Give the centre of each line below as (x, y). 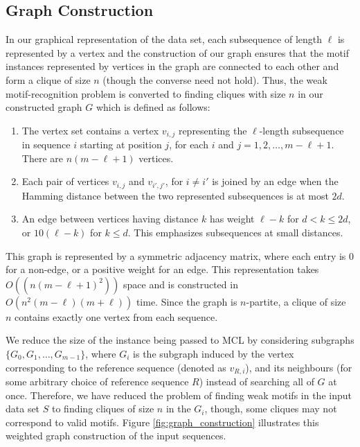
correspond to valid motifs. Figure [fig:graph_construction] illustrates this (162, 422)
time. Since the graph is (187, 301)
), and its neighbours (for (299, 367)
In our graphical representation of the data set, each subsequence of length (164, 39)
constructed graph (44, 107)
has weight (232, 219)
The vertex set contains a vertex (90, 130)
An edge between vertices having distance (110, 219)
